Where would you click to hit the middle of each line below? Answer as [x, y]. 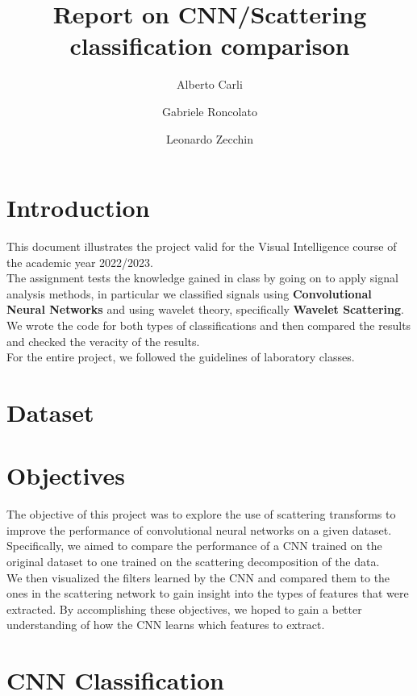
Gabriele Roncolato [210, 111]
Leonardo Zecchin [210, 138]
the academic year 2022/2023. [80, 262]
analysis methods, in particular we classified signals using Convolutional [189, 293]
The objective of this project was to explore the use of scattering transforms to [201, 514]
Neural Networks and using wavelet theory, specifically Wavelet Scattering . [205, 309]
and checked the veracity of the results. [103, 341]
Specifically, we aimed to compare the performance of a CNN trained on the [194, 546]
